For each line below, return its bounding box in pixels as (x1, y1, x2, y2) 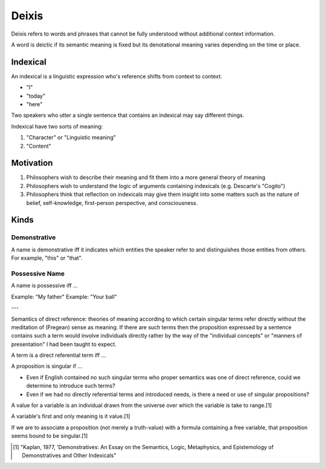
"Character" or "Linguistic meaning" (26, 134, 117, 141)
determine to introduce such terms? (26, 382, 116, 389)
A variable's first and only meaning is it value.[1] (11, 413, 130, 420)
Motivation (11, 158, 53, 168)
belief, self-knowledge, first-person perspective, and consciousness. (26, 199, 198, 206)
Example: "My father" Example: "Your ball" (11, 293, 117, 300)
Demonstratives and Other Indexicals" (22, 452, 117, 459)
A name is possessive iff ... (11, 282, 78, 289)
